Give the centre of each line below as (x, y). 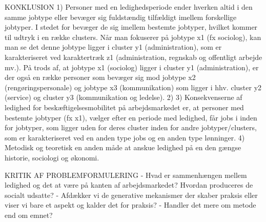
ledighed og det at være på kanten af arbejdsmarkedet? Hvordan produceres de (129, 185)
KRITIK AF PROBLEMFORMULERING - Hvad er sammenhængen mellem (126, 175)
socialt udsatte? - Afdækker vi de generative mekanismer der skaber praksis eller (131, 195)
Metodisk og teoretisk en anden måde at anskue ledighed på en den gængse (123, 147)
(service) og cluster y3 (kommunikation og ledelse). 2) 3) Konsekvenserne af (124, 97)
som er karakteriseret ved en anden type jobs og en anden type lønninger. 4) (125, 137)
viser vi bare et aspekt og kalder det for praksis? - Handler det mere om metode (130, 205)
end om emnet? (29, 215)
